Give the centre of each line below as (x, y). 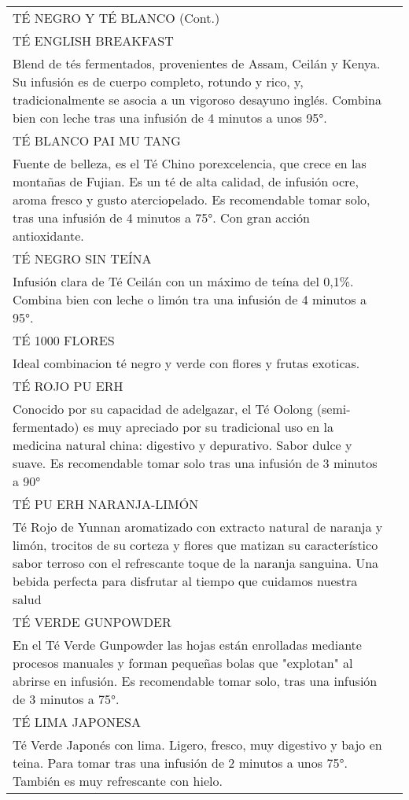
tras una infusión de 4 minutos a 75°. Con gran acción (161, 218)
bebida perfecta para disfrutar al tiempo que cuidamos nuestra (185, 581)
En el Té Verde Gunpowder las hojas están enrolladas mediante (187, 645)
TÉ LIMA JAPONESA (77, 722)
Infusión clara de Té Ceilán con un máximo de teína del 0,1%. (183, 281)
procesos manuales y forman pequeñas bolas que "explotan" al (183, 663)
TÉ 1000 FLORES (64, 340)
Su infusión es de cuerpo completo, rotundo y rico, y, (158, 81)
